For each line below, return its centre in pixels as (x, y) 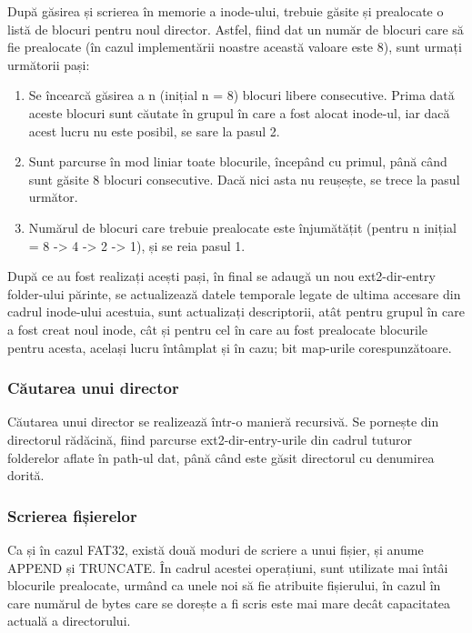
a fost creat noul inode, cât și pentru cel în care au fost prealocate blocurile (218, 329)
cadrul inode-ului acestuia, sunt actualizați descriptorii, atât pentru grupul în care (236, 311)
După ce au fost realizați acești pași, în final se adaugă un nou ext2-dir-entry (221, 276)
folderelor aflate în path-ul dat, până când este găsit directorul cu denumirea (221, 457)
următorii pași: (49, 64)
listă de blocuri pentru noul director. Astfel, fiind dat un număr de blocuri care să (236, 29)
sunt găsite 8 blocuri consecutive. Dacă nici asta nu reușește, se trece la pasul (244, 179)
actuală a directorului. (69, 621)
